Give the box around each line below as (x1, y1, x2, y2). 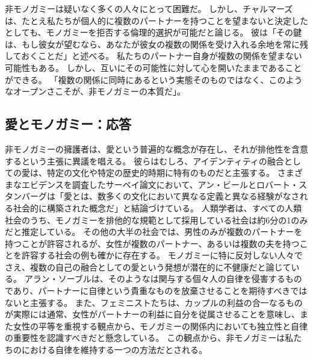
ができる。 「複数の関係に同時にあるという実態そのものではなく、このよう (5, 73, 303, 86)
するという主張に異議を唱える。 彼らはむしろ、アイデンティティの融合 (5, 154, 284, 167)
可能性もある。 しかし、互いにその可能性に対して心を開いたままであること (5, 61, 302, 73)
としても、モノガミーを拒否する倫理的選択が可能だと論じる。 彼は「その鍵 (5, 26, 302, 39)
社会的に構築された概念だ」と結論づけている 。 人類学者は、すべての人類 (13, 201, 302, 214)
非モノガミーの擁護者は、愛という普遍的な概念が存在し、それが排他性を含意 (5, 142, 308, 155)
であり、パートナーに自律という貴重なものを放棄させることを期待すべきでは (5, 284, 308, 297)
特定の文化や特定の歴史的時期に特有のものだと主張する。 (46, 166, 274, 179)
